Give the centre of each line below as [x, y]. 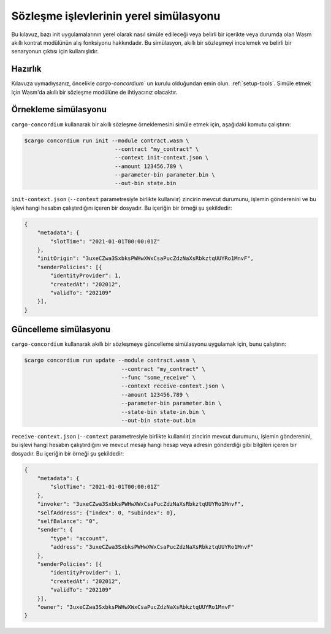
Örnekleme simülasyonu [59, 109]
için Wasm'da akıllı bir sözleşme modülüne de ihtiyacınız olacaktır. [94, 92]
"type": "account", [79, 538]
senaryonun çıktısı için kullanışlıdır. [55, 52]
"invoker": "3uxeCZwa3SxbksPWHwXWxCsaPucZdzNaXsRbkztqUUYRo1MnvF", [141, 504]
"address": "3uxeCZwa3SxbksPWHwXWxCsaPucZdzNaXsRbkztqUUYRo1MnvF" [152, 547]
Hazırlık [27, 69]
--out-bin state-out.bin [158, 420]
